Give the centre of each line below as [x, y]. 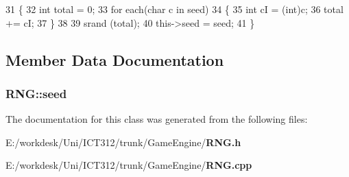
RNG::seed [36, 93]
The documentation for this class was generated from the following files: [157, 119]
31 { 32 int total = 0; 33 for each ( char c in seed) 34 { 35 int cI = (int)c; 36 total [174, 9]
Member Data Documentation [115, 59]
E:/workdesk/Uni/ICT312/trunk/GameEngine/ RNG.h [123, 142]
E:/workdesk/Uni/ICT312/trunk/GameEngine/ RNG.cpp [129, 165]
